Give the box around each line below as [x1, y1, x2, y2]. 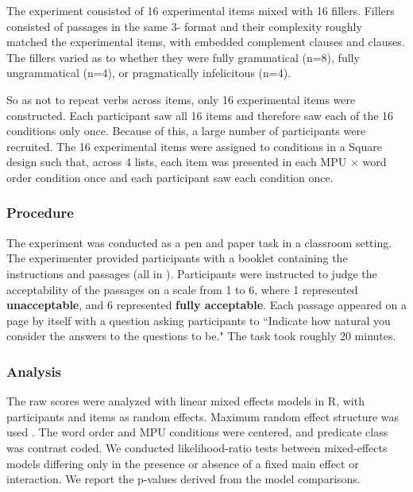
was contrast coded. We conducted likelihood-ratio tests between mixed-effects [6, 439, 388, 455]
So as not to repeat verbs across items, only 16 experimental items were [6, 91, 356, 107]
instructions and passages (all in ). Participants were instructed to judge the [6, 265, 377, 281]
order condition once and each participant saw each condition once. [6, 169, 334, 185]
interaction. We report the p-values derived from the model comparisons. [6, 471, 361, 487]
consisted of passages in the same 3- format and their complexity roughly [6, 17, 362, 34]
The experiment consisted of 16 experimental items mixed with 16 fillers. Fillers [6, 2, 395, 18]
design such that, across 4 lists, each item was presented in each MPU [6, 153, 347, 170]
